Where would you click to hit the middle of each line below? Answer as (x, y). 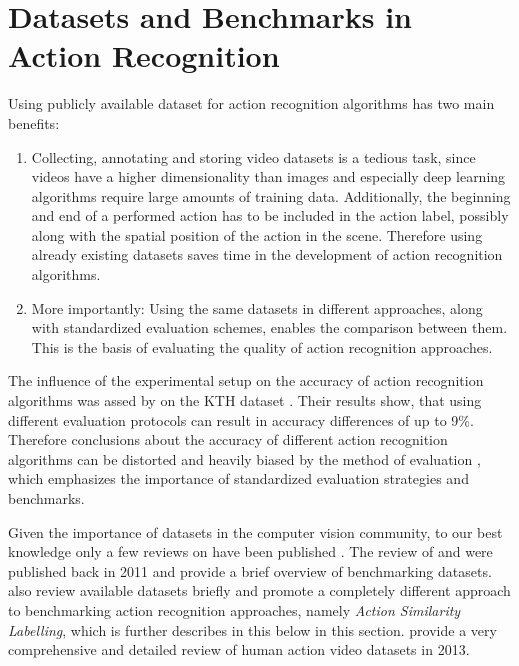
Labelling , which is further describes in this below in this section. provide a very (252, 629)
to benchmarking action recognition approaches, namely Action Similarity (234, 609)
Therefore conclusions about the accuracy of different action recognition (228, 439)
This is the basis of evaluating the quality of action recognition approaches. (262, 346)
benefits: (34, 122)
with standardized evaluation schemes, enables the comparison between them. (269, 327)
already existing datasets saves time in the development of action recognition (267, 254)
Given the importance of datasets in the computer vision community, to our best (255, 531)
